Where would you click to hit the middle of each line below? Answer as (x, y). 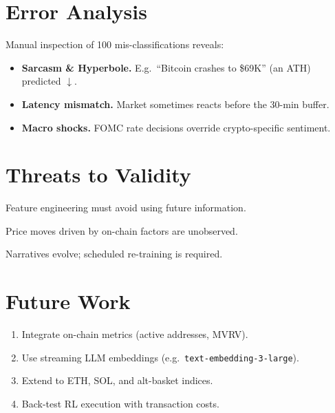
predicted (41, 81)
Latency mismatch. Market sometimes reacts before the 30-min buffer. (175, 104)
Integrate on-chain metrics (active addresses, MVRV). (135, 334)
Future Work (68, 301)
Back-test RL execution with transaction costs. (120, 403)
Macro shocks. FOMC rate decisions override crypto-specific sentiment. (176, 127)
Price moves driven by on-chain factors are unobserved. (122, 230)
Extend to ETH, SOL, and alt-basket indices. (117, 380)
